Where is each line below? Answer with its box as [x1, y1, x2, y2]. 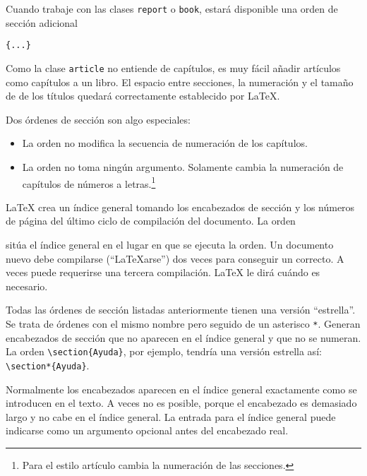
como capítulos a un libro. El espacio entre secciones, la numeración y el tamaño [6, 74, 354, 89]
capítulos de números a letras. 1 [22, 174, 156, 191]
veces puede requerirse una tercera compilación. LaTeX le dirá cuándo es [6, 265, 320, 280]
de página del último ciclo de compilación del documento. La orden [6, 213, 296, 228]
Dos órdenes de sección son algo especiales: [6, 112, 191, 126]
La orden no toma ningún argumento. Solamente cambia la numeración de [22, 159, 344, 174]
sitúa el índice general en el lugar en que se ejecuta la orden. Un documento [6, 237, 334, 251]
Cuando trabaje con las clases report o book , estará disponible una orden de [6, 1, 338, 16]
